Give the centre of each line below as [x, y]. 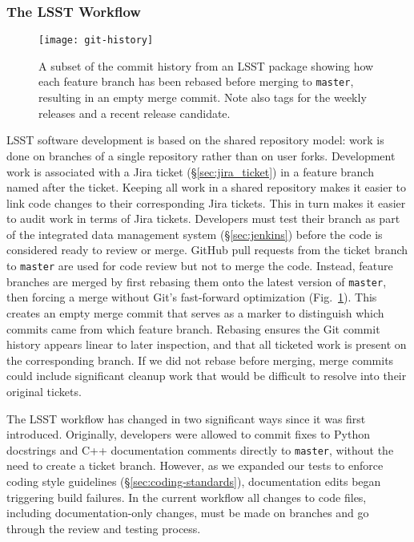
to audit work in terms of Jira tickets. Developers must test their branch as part [203, 218]
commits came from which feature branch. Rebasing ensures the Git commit [193, 328]
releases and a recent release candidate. [135, 113]
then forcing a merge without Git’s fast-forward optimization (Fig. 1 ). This [192, 297]
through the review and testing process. [104, 528]
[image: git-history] [96, 40]
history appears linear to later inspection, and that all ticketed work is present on [207, 344]
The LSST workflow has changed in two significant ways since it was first [186, 418]
